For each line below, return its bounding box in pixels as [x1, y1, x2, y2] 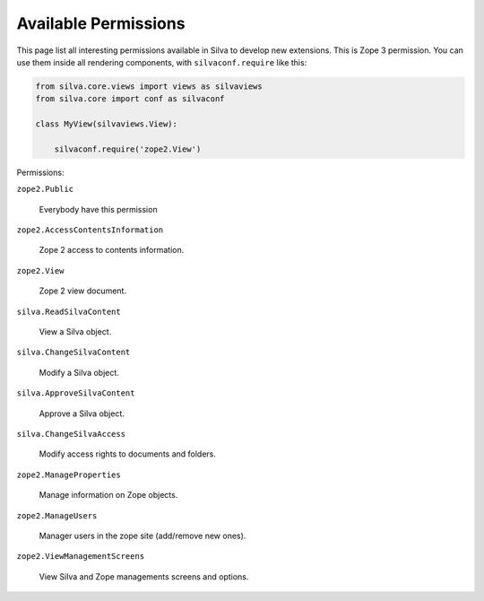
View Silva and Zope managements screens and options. [39, 571, 249, 582]
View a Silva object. [39, 326, 112, 336]
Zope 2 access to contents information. [39, 245, 185, 256]
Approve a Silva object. [39, 408, 125, 419]
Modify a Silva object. [39, 367, 120, 378]
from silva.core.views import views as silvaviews [35, 81, 264, 91]
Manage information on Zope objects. [39, 490, 178, 501]
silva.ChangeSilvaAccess [16, 429, 125, 439]
